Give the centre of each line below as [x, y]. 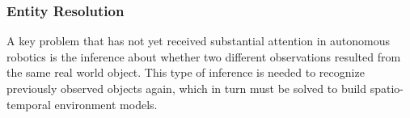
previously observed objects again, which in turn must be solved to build [187, 88]
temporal [29, 104]
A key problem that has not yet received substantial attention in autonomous [199, 41]
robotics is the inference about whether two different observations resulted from [204, 56]
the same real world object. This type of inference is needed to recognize [186, 72]
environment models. [106, 104]
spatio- [387, 88]
